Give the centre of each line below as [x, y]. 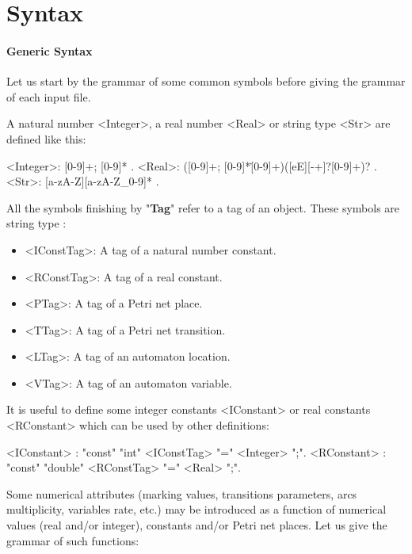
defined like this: [46, 138]
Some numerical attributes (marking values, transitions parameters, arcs [182, 493]
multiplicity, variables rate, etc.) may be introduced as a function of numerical [196, 509]
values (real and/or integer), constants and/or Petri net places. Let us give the [197, 525]
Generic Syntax [50, 50]
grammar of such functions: [73, 540]
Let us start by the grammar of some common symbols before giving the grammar [206, 81]
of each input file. [49, 96]
